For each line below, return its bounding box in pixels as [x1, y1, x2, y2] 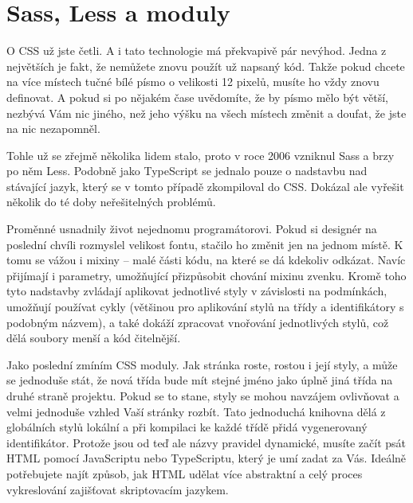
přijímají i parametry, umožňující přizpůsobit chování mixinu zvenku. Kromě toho [6, 267, 407, 283]
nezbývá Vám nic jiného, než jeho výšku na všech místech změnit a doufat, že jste [6, 104, 407, 121]
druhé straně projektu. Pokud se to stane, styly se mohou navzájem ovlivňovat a [6, 388, 399, 404]
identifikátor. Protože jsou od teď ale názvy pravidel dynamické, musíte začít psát [6, 434, 407, 450]
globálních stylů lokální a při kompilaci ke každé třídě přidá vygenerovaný [6, 419, 368, 435]
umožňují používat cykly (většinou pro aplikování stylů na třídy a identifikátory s [6, 298, 404, 315]
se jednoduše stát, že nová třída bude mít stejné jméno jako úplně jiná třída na [6, 372, 393, 388]
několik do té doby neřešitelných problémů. [6, 193, 216, 210]
